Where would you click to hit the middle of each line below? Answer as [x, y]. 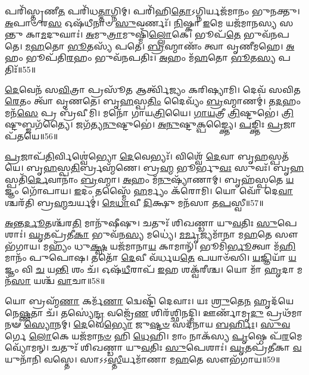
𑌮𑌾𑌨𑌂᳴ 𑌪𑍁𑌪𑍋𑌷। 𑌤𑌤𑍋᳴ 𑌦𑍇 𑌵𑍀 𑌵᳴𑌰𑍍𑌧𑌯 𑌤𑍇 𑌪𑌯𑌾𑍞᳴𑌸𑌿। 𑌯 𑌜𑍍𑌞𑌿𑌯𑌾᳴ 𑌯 [151, 257]
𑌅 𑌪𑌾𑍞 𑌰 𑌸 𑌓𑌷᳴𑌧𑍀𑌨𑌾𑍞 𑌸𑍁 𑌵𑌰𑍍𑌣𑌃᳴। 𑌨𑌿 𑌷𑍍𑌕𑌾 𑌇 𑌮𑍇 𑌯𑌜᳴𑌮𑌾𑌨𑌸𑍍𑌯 [141, 22]
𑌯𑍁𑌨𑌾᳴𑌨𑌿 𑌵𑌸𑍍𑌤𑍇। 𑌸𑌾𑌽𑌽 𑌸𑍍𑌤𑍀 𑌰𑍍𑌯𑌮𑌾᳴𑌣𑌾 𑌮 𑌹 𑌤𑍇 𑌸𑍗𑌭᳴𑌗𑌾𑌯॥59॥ [143, 359]
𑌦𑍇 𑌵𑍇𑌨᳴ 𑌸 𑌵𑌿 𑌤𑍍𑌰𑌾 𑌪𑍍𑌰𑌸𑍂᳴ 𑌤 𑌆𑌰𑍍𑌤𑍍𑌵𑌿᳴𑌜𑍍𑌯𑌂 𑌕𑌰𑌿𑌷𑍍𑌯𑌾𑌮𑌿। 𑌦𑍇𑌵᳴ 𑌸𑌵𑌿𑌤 [153, 89]
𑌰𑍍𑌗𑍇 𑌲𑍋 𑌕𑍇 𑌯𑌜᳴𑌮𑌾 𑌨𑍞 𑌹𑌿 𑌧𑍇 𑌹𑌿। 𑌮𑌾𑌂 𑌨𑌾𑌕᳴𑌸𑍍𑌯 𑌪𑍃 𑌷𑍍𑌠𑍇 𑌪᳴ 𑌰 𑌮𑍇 [154, 335]
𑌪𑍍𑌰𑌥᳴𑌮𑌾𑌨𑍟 [284, 312]
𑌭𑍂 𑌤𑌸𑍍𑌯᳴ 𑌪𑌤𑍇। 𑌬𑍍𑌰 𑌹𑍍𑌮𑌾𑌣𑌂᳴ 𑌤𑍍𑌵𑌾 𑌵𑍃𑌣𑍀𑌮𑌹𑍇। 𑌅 [181, 46]
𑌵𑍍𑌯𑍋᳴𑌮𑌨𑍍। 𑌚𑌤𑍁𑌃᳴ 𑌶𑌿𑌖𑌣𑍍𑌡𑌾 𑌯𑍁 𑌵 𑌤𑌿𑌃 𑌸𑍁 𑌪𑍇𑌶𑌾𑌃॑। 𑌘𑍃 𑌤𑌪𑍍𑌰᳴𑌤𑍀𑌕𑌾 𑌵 [153, 347]
